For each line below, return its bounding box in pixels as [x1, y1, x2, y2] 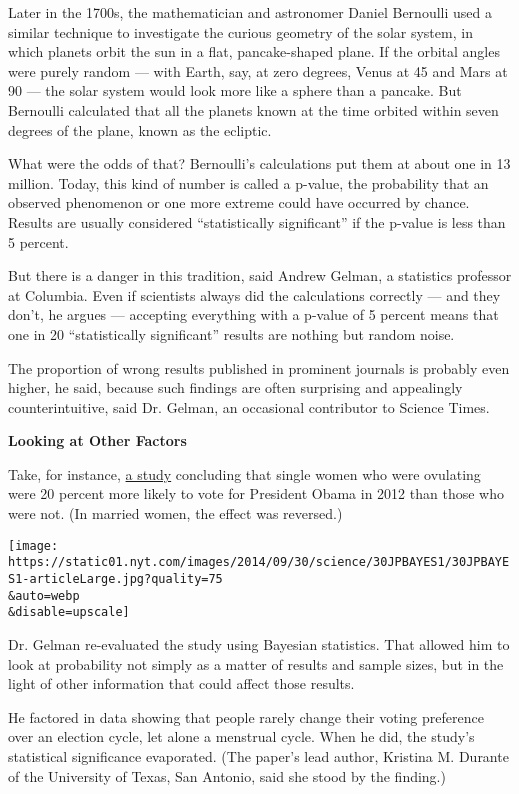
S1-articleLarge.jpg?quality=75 [8, 571, 223, 586]
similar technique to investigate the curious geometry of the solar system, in [8, 21, 473, 42]
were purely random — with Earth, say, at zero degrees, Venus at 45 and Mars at [8, 60, 508, 81]
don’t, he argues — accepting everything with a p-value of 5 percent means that [8, 304, 499, 325]
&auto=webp [8, 588, 80, 603]
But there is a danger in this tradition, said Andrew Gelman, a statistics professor [8, 265, 512, 286]
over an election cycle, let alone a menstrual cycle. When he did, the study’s [8, 726, 475, 747]
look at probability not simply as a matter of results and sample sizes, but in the [8, 653, 504, 674]
